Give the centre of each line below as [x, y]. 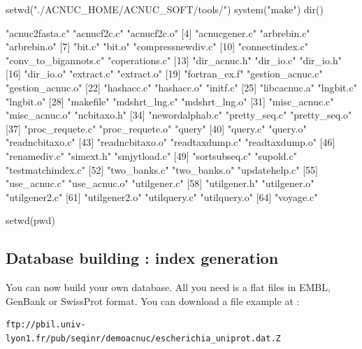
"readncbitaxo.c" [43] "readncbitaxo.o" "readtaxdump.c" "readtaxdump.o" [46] [171, 142]
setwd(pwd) [30, 220]
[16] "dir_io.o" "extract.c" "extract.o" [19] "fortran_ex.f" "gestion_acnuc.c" [164, 74]
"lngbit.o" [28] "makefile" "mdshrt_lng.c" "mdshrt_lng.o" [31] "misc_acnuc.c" [170, 101]
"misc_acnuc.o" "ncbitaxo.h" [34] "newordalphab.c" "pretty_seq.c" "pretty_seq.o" [179, 115]
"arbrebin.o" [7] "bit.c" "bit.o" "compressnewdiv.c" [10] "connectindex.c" [157, 46]
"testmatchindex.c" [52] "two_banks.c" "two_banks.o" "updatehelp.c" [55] [162, 169]
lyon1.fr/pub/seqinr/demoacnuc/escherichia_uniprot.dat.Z [143, 338]
